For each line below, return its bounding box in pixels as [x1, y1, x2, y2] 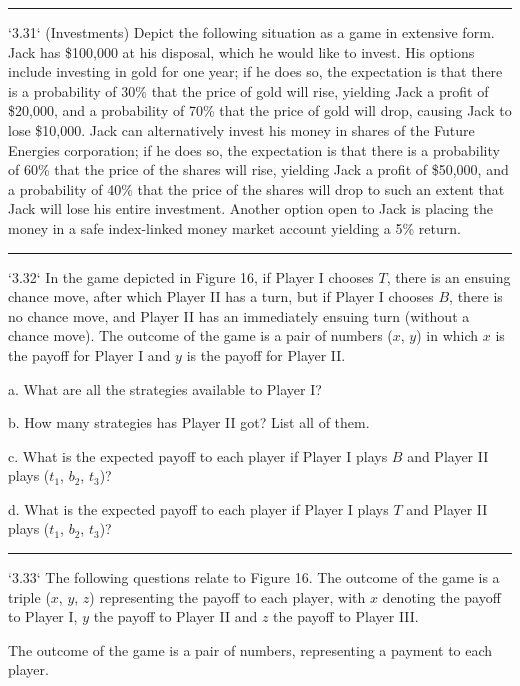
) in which [416, 325, 479, 346]
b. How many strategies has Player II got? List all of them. [8, 412, 370, 433]
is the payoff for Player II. [186, 344, 346, 365]
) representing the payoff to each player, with [89, 586, 366, 607]
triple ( [8, 586, 51, 607]
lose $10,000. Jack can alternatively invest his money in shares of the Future [8, 119, 475, 140]
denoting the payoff [382, 586, 501, 607]
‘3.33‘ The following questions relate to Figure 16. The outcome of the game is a [8, 567, 500, 588]
